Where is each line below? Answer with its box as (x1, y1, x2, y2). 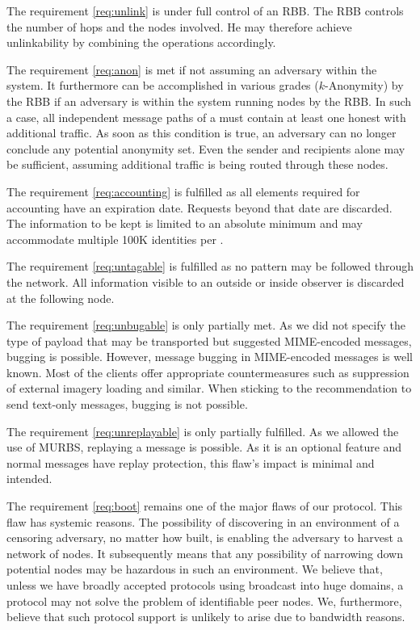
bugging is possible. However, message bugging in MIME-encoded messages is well (6, 348, 413, 365)
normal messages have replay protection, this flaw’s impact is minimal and (6, 454, 375, 471)
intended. (6, 470, 52, 487)
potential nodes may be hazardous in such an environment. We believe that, (6, 561, 383, 577)
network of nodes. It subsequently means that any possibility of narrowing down (6, 544, 403, 561)
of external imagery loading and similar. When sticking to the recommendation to (6, 380, 412, 397)
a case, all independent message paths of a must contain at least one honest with (6, 108, 406, 125)
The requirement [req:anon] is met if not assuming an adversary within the (6, 61, 377, 78)
